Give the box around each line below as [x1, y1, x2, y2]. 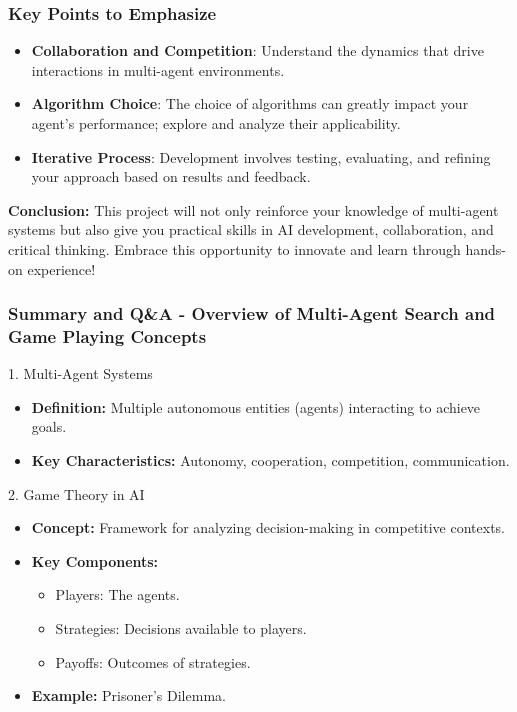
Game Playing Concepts [8, 324, 207, 348]
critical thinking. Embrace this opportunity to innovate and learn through [8, 238, 461, 259]
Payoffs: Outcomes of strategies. [55, 651, 251, 672]
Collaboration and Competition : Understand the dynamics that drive [31, 40, 484, 61]
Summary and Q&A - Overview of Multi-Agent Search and [8, 301, 496, 326]
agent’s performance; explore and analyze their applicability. [31, 113, 401, 133]
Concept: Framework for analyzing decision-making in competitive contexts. [31, 517, 505, 538]
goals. [31, 416, 67, 437]
